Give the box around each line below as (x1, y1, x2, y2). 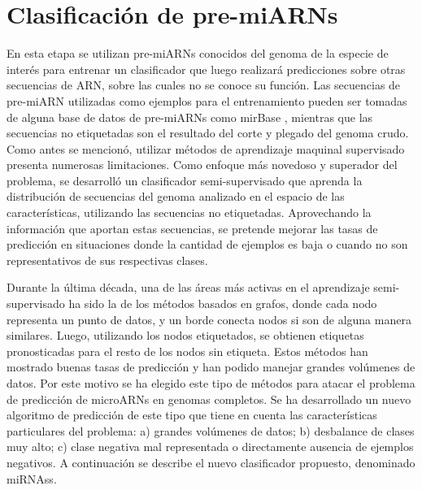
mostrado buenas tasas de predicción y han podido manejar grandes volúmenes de (7, 358, 415, 375)
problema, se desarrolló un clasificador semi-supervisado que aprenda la (7, 171, 363, 189)
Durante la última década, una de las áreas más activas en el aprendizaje (7, 279, 370, 296)
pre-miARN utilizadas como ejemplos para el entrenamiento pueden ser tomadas (7, 92, 407, 109)
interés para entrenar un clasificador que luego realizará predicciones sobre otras (7, 60, 406, 77)
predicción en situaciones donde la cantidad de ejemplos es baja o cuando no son (7, 236, 408, 253)
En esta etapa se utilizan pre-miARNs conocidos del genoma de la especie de (7, 45, 389, 62)
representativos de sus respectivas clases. (7, 251, 208, 268)
